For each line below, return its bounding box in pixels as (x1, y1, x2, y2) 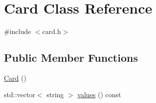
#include (4, 26, 31, 36)
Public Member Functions (4, 50, 138, 65)
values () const (77, 89, 121, 99)
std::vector (4, 89, 35, 99)
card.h (42, 26, 61, 36)
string (46, 89, 64, 99)
